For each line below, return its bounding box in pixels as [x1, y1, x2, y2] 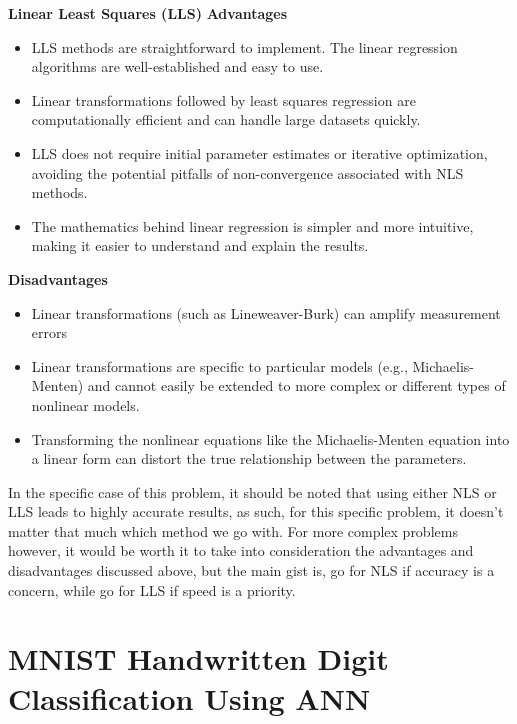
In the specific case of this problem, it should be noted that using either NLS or [8, 481, 497, 502]
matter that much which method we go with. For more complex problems [8, 520, 458, 541]
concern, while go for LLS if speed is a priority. [8, 579, 296, 600]
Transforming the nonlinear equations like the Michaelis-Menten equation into [31, 428, 510, 449]
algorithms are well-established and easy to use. [31, 56, 324, 77]
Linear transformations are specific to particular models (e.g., [31, 355, 408, 376]
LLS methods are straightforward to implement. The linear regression [31, 36, 458, 57]
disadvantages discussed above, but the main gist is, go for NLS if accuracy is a [8, 560, 495, 581]
